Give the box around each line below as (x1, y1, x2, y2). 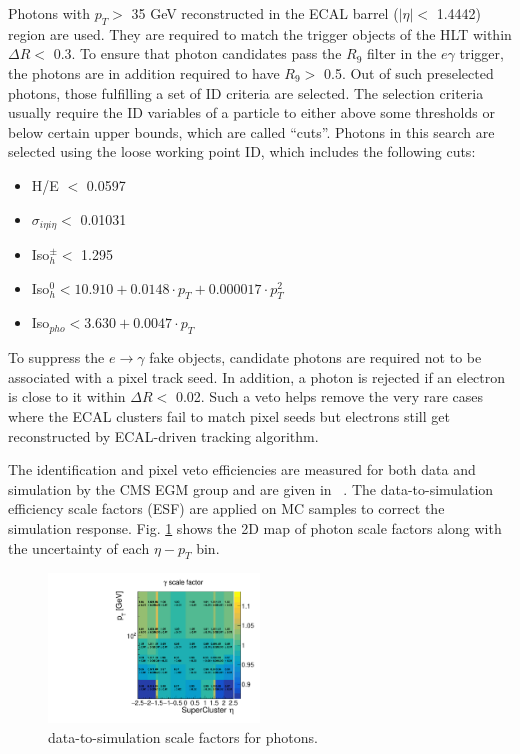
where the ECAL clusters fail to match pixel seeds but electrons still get (8, 405, 450, 426)
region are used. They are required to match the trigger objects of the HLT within (8, 23, 512, 44)
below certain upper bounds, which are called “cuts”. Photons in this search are (8, 121, 495, 142)
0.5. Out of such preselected (323, 62, 494, 83)
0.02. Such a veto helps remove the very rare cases (175, 386, 484, 407)
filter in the (367, 43, 437, 64)
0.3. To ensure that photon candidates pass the (53, 43, 342, 64)
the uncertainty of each (8, 537, 150, 558)
